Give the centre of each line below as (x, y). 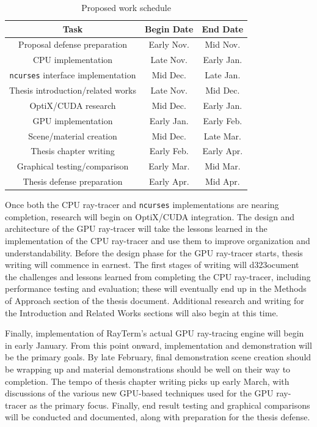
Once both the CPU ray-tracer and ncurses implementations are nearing (142, 205)
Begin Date (169, 28)
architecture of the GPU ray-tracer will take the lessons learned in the (136, 228)
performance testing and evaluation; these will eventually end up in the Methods (156, 288)
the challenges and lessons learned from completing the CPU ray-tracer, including (158, 276)
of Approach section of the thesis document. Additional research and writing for (155, 300)
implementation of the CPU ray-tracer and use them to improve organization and (158, 241)
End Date (223, 28)
